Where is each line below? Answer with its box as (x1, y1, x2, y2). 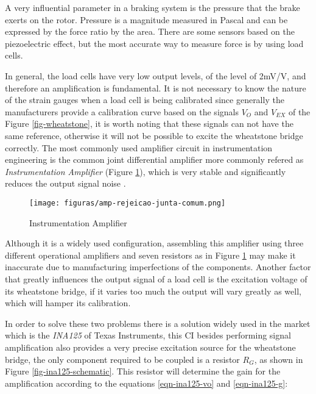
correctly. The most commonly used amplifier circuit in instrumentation (5, 141, 273, 154)
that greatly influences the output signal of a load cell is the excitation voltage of (5, 272, 307, 285)
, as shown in (254, 353, 303, 365)
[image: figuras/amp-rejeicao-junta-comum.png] (29, 198, 226, 207)
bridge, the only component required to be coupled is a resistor (5, 353, 240, 365)
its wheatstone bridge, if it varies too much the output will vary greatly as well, (5, 284, 301, 297)
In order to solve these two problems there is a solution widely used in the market (5, 317, 311, 329)
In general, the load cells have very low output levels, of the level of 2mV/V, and (5, 69, 306, 82)
